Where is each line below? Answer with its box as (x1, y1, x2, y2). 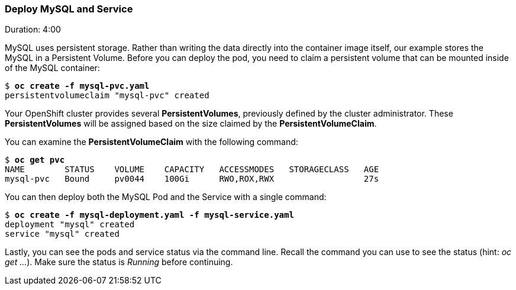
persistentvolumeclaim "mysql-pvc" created (5, 91, 209, 101)
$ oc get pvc (5, 155, 65, 165)
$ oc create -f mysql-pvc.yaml (5, 81, 150, 91)
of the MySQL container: (5, 63, 100, 73)
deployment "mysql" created (5, 220, 135, 230)
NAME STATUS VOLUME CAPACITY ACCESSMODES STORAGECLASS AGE (5, 165, 379, 175)
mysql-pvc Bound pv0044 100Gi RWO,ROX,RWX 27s (5, 174, 379, 184)
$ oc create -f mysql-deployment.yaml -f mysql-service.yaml (5, 210, 294, 220)
